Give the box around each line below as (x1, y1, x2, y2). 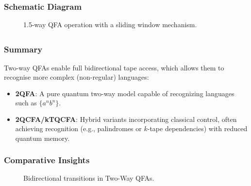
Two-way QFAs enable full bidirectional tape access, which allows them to (4, 62, 224, 72)
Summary (4, 43, 43, 55)
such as (15, 98, 37, 108)
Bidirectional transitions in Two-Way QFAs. (23, 172, 154, 183)
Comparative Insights (4, 153, 90, 166)
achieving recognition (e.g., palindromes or (15, 123, 142, 134)
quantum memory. (15, 133, 70, 143)
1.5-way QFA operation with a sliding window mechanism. (23, 19, 197, 30)
